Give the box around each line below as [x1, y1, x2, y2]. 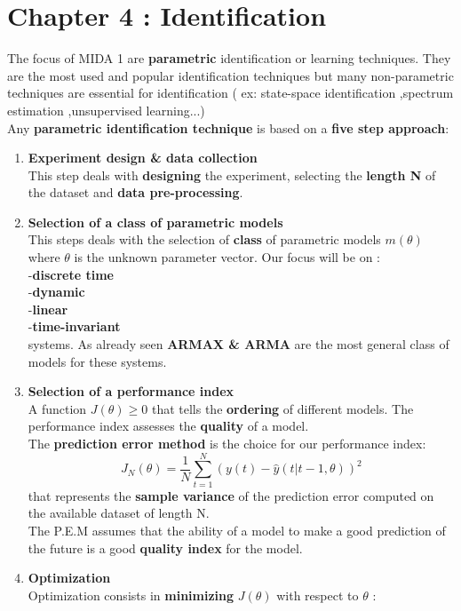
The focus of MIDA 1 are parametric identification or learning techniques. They [7, 49, 451, 67]
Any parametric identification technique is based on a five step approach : [7, 118, 449, 137]
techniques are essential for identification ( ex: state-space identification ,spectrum [7, 83, 454, 102]
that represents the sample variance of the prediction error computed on [28, 486, 434, 504]
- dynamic [28, 282, 85, 301]
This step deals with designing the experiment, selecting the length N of [28, 165, 436, 184]
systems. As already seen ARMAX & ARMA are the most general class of [28, 335, 449, 353]
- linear [28, 299, 68, 318]
